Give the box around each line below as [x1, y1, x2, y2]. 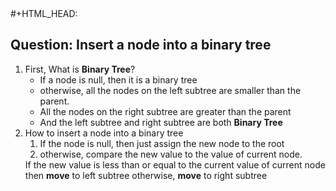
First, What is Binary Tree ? [24, 63, 136, 75]
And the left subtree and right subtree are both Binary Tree [39, 116, 283, 128]
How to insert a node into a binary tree [24, 127, 184, 139]
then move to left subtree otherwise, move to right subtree [24, 169, 268, 181]
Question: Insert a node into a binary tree [10, 37, 272, 54]
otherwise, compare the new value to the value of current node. [39, 148, 303, 160]
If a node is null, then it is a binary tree [39, 73, 198, 86]
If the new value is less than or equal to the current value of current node [24, 158, 326, 171]
